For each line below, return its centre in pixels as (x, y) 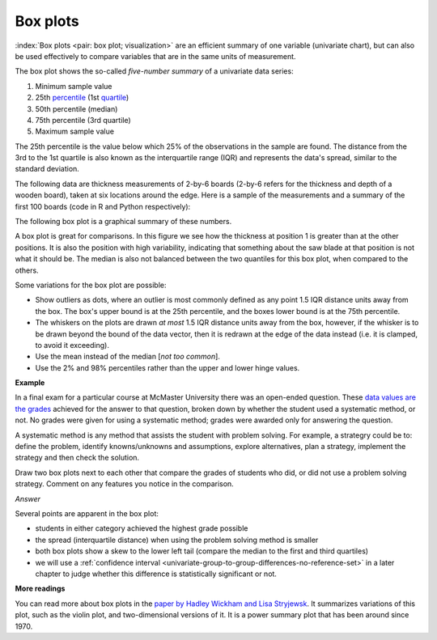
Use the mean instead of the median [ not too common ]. (127, 357)
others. (27, 270)
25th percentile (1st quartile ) (82, 98)
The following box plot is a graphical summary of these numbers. (123, 222)
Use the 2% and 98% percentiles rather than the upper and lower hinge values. (168, 367)
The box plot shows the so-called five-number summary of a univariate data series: (155, 71)
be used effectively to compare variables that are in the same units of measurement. (155, 56)
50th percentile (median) (76, 108)
